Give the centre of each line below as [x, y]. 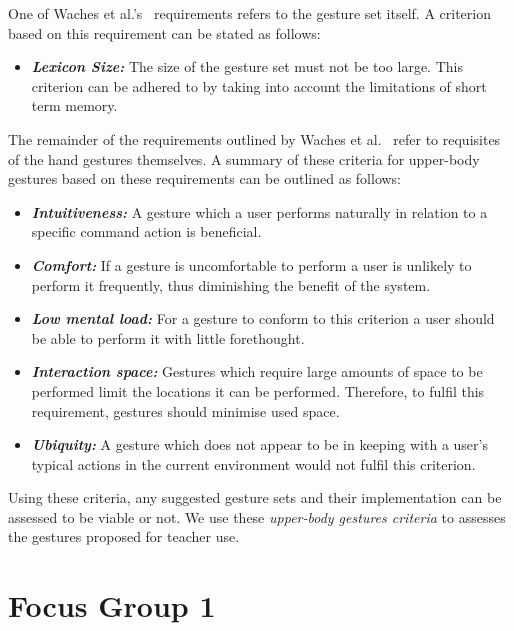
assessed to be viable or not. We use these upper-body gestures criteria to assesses [257, 516]
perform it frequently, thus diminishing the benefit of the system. [231, 284]
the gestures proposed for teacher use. [124, 536]
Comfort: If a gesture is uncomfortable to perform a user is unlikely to [251, 264]
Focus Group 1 [112, 605]
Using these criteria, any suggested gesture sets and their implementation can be [255, 497]
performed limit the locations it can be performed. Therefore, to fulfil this [258, 390]
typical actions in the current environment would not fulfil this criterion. [253, 463]
